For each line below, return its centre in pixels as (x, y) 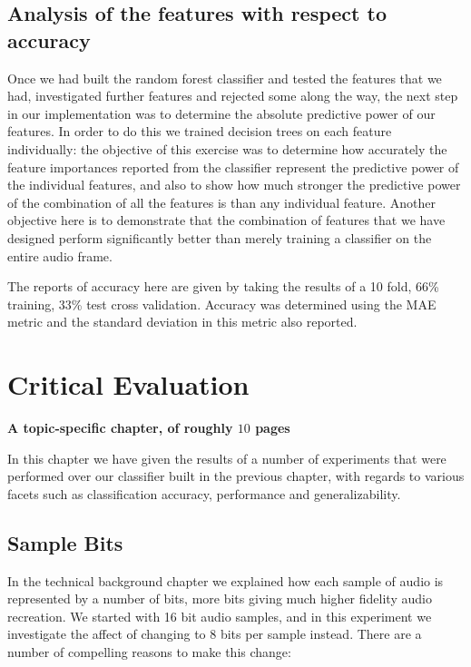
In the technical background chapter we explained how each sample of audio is (226, 580)
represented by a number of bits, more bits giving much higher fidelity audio (220, 598)
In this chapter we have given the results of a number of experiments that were (227, 458)
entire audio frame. (60, 255)
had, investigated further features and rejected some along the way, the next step (233, 96)
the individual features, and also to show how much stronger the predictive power (234, 185)
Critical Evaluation (128, 384)
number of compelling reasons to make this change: (149, 651)
